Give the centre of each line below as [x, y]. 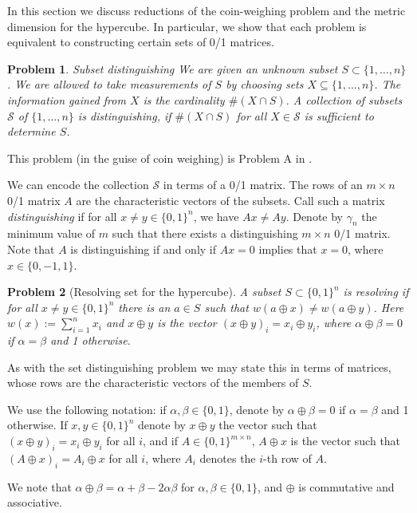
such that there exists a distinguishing [205, 233]
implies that [288, 249]
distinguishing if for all [62, 216]
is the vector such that [346, 441]
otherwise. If [37, 425]
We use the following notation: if [87, 409]
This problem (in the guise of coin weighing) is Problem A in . [160, 158]
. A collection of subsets [344, 99]
